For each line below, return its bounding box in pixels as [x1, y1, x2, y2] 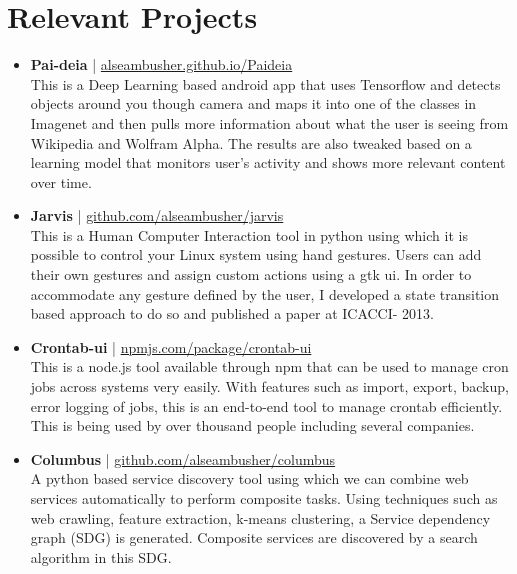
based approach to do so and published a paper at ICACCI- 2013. [30, 303, 434, 324]
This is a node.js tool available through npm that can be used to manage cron [30, 356, 509, 377]
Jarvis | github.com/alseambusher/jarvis [30, 205, 284, 226]
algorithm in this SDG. [30, 546, 172, 567]
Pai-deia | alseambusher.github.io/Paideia [30, 54, 293, 75]
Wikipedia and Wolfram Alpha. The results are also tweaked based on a [30, 132, 472, 153]
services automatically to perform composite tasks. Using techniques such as [30, 488, 498, 508]
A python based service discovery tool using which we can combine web [30, 468, 469, 489]
